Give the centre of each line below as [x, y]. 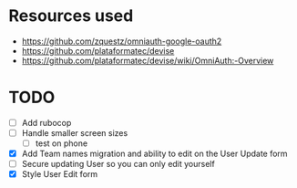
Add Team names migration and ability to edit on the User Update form [154, 154]
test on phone [61, 143]
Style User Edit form [60, 174]
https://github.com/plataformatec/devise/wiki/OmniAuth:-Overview [148, 60]
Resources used [71, 16]
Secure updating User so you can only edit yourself [118, 164]
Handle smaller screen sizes [75, 132]
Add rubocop [46, 122]
